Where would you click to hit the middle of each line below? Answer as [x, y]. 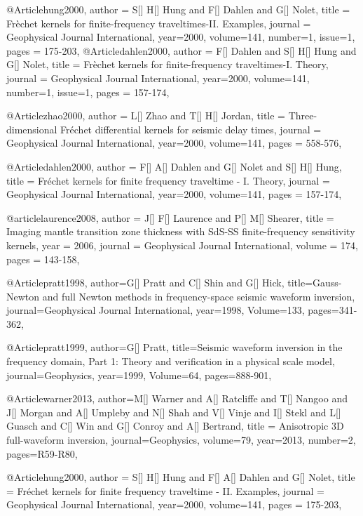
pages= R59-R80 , [42, 453]
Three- [303, 115]
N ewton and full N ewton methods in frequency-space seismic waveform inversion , [181, 296]
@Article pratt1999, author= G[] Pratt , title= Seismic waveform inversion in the [174, 347]
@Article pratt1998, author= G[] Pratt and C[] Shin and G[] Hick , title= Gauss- [174, 283]
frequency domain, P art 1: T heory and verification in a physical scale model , [171, 361]
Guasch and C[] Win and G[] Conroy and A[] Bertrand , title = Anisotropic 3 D [175, 426]
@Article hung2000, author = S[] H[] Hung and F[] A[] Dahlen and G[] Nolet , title [181, 477]
